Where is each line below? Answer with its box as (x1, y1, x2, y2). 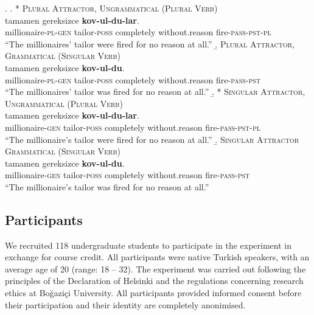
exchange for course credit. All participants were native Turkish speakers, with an (5, 251, 310, 263)
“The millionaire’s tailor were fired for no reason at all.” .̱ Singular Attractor (5, 133, 299, 145)
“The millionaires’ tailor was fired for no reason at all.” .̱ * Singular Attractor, (5, 85, 305, 98)
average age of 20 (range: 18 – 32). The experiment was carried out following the (5, 262, 306, 275)
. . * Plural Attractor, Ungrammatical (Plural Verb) (5, 2, 218, 14)
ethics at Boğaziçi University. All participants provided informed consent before (5, 286, 302, 299)
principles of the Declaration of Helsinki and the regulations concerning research (5, 274, 304, 287)
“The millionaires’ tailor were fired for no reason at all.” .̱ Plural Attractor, (5, 37, 295, 50)
